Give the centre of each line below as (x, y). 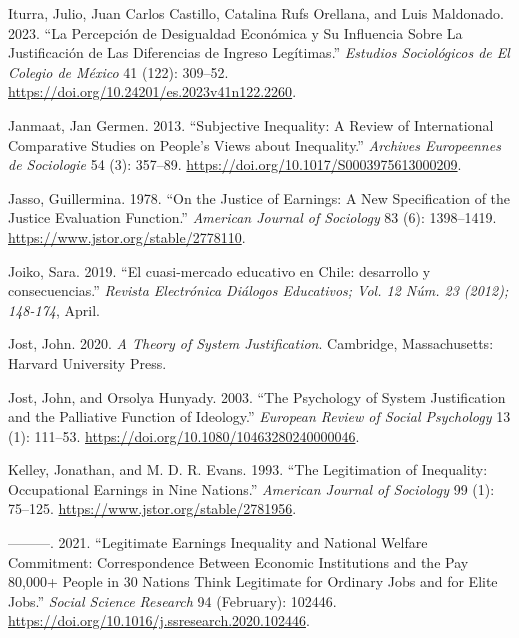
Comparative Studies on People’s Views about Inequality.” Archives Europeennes (254, 144)
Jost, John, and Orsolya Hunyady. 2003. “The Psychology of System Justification (257, 396)
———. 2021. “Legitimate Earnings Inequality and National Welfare (218, 542)
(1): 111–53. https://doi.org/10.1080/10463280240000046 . (184, 435)
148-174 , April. (54, 309)
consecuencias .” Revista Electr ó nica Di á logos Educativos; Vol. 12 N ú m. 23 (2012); (258, 290)
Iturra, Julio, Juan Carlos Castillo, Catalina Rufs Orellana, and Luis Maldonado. (256, 13)
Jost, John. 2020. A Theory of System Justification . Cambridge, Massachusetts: (251, 343)
